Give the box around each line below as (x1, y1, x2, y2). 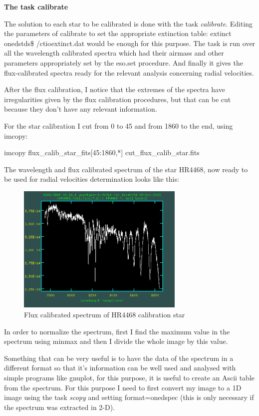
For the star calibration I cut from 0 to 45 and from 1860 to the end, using (4, 120, 233, 131)
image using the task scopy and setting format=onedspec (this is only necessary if (4, 392, 254, 402)
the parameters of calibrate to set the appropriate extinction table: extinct (4, 28, 232, 39)
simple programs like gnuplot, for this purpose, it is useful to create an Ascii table (4, 372, 255, 382)
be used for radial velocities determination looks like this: (4, 174, 179, 184)
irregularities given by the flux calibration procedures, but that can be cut (4, 94, 231, 104)
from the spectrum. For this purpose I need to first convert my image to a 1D (4, 382, 242, 392)
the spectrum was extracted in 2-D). (4, 401, 115, 412)
